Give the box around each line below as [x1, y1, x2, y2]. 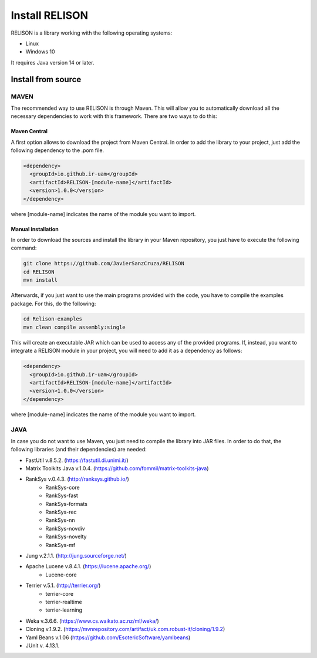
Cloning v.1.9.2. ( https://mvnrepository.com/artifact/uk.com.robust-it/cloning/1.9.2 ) [25, 626, 225, 633]
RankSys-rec [45, 508, 77, 516]
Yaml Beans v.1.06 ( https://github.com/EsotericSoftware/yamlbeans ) [25, 634, 191, 641]
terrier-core [45, 590, 73, 597]
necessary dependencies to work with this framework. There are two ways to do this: [11, 113, 217, 120]
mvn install [23, 276, 58, 284]
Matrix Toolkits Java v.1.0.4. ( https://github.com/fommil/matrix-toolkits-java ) [25, 465, 209, 472]
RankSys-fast [45, 492, 79, 499]
